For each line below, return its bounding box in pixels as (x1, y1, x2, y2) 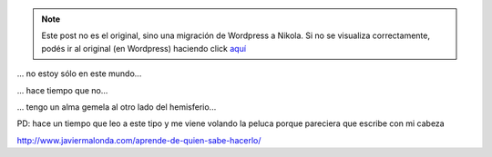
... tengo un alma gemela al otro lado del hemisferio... (16, 101, 217, 113)
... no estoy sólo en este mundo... (16, 68, 142, 79)
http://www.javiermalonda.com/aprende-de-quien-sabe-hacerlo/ (16, 134, 261, 145)
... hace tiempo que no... (16, 84, 108, 95)
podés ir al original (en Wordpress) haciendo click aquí (41, 43, 246, 54)
